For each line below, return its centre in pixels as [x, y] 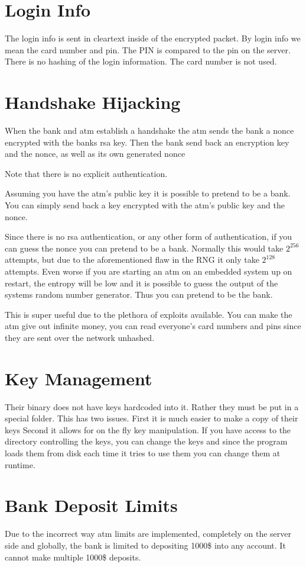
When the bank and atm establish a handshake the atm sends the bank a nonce [149, 131]
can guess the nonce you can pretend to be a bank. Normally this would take [144, 248]
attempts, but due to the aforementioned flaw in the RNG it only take [132, 260]
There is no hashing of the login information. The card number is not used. [141, 61]
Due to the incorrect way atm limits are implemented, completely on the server [148, 534]
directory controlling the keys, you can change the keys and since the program [146, 441]
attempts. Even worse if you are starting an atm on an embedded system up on [149, 271]
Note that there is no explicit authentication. [86, 173]
